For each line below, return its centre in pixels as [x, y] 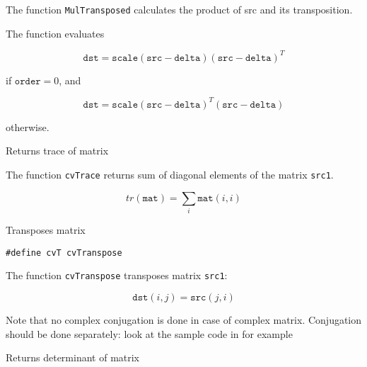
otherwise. [28, 126]
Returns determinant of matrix [73, 357]
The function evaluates [55, 33]
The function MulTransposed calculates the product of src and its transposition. [179, 9]
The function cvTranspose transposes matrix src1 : [117, 275]
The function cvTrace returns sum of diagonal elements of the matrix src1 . [170, 175]
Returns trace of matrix [57, 151]
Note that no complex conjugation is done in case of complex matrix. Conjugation [184, 319]
